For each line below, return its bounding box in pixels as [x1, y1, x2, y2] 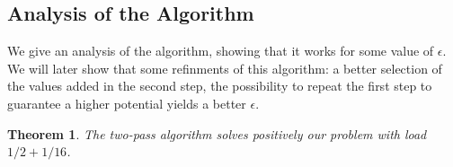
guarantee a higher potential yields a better [7, 93, 246, 112]
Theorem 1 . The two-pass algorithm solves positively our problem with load [7, 124, 427, 143]
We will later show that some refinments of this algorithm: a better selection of [7, 58, 442, 77]
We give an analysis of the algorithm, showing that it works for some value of [7, 41, 434, 60]
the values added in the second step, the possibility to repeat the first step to [7, 76, 432, 95]
